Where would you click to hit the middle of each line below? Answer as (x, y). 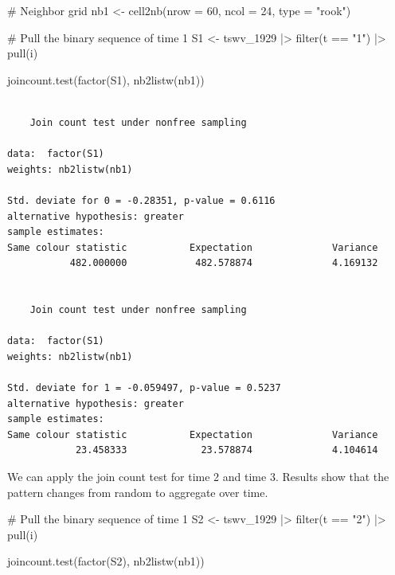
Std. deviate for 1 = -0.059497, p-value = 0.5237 (144, 388)
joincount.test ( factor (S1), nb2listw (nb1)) (106, 79)
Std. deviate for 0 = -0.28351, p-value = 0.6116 (141, 200)
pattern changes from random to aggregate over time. (138, 492)
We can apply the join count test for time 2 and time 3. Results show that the (198, 477)
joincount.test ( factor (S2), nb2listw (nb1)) (106, 561)
